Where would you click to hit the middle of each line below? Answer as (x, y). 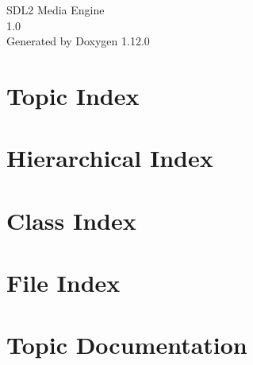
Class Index (71, 220)
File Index (63, 283)
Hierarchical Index (110, 158)
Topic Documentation (127, 345)
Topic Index (73, 95)
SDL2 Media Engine (56, 10)
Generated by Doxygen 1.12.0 (78, 41)
